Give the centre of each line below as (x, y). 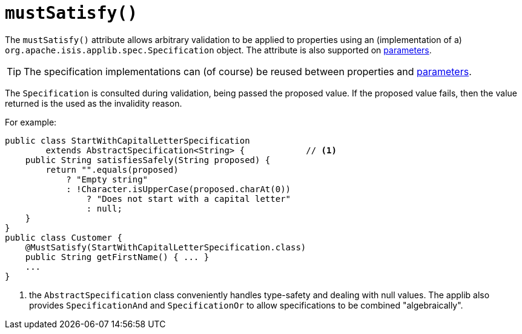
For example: (31, 122)
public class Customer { (64, 237)
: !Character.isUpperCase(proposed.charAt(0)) (179, 189)
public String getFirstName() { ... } (117, 257)
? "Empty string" (107, 179)
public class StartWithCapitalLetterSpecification (127, 140)
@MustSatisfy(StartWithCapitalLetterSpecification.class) (166, 247)
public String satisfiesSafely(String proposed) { (148, 160)
